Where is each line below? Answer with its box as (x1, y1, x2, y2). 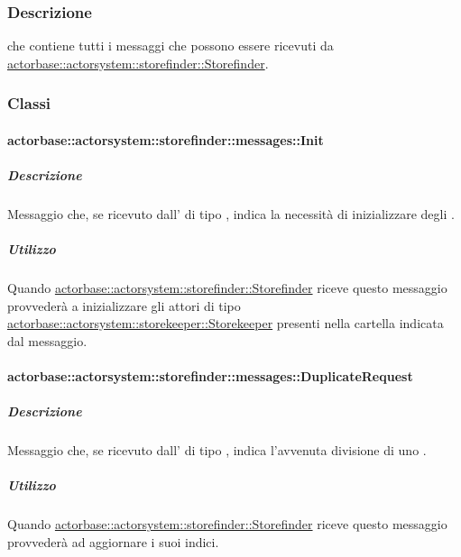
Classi (7, 92, 51, 114)
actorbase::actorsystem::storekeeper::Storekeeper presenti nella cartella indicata (7, 314, 444, 333)
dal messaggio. (7, 331, 88, 350)
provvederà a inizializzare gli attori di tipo (7, 296, 241, 315)
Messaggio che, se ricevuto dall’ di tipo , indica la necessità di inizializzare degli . (7, 205, 455, 223)
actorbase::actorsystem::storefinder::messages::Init (7, 130, 324, 149)
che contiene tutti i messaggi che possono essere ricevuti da (7, 36, 334, 55)
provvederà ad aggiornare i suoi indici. (7, 533, 219, 552)
